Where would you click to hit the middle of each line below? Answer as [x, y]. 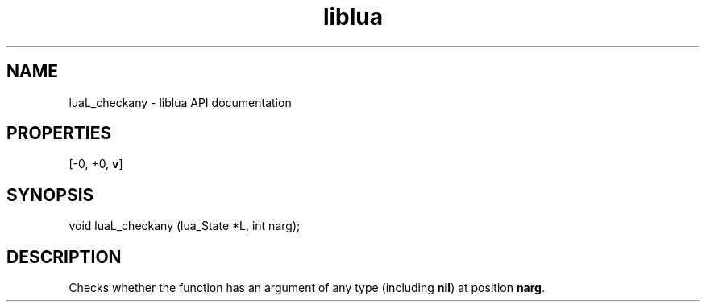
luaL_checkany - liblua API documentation [180, 102]
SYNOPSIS [50, 195]
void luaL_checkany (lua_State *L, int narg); [185, 226]
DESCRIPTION [64, 257]
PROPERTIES [59, 133]
